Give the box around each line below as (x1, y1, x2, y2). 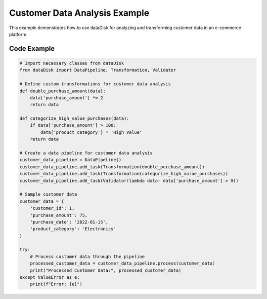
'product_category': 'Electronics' (30, 226, 116, 232)
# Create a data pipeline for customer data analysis (19, 150, 153, 156)
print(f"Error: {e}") (30, 281, 83, 287)
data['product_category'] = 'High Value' (40, 129, 142, 135)
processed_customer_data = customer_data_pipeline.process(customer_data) (30, 261, 215, 266)
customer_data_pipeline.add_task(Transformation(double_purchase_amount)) (19, 164, 205, 170)
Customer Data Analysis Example (9, 7, 149, 18)
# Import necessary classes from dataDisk (19, 60, 124, 66)
